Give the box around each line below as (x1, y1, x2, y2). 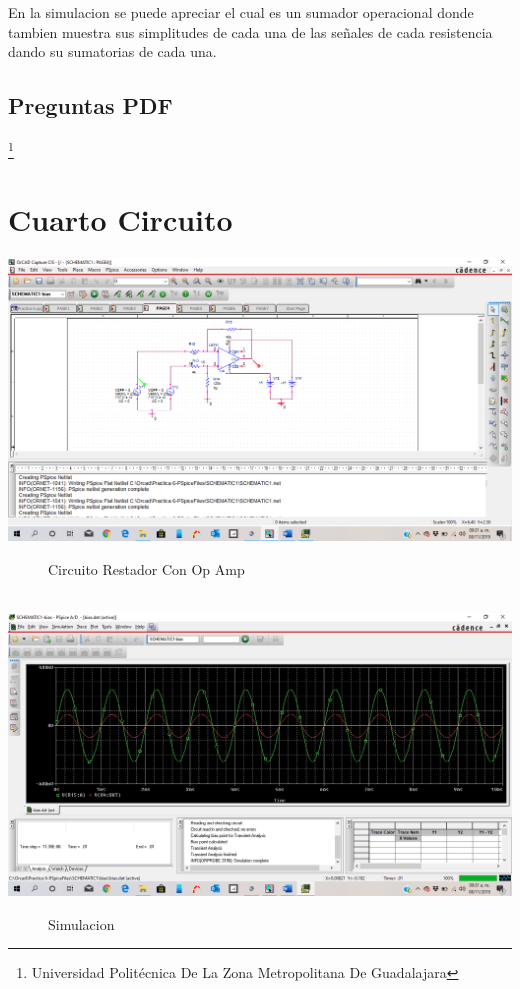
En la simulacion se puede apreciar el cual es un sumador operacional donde (8, 2, 474, 22)
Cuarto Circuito (8, 199, 233, 240)
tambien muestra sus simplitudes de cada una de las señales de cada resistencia (8, 21, 493, 42)
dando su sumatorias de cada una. (8, 41, 217, 62)
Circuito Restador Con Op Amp (48, 558, 245, 579)
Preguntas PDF (8, 90, 173, 121)
